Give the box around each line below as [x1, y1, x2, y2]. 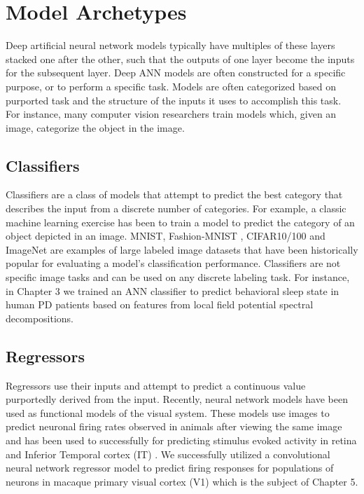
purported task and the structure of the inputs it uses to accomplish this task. [6, 92, 342, 107]
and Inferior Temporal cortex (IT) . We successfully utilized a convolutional [6, 446, 330, 461]
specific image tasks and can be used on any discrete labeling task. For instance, [6, 270, 350, 284]
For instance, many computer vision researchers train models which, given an [6, 107, 337, 121]
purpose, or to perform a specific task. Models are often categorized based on [6, 78, 336, 93]
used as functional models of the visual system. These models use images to [6, 405, 330, 420]
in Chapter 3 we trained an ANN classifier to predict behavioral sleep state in [6, 283, 339, 298]
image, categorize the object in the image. [6, 120, 185, 135]
